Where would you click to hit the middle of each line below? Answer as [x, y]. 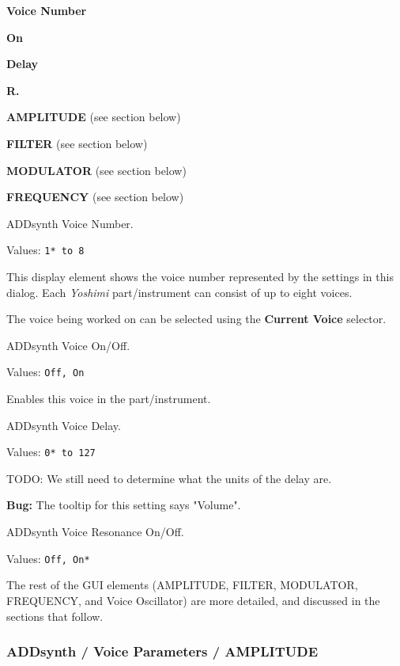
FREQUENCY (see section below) [95, 197]
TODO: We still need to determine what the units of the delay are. [169, 478]
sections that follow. [55, 616]
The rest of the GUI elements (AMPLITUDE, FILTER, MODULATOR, [182, 585]
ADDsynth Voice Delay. [64, 425]
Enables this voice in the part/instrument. [109, 399]
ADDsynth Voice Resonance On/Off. [95, 532]
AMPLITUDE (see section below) [94, 117]
